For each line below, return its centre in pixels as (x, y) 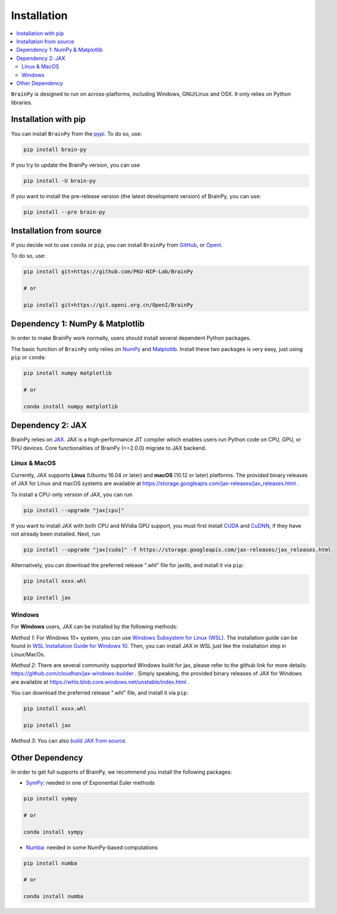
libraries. (22, 102)
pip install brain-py (55, 149)
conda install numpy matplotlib (71, 406)
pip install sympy (50, 799)
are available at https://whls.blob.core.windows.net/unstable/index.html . (100, 682)
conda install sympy (53, 832)
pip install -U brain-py (60, 181)
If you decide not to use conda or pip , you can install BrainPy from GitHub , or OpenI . (117, 245)
